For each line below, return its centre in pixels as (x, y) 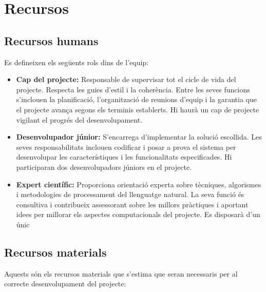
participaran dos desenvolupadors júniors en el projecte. (104, 167)
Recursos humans (51, 40)
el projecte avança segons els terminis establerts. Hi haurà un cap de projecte (138, 109)
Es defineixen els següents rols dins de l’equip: (77, 62)
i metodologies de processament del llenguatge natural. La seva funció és (130, 194)
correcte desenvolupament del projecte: (65, 284)
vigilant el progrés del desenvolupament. (79, 119)
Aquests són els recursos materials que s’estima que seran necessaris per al (121, 273)
